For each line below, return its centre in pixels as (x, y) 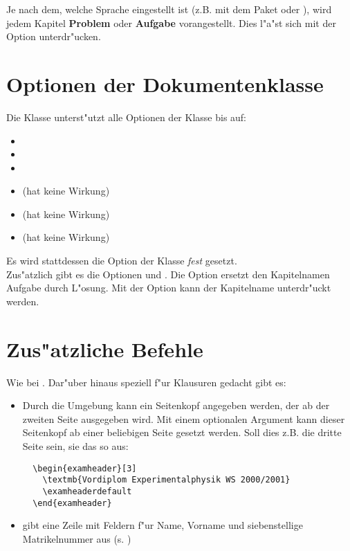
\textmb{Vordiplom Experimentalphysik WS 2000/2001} (166, 480)
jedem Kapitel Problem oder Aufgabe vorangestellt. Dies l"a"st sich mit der (171, 22)
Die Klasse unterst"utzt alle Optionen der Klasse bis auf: (127, 117)
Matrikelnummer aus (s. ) (77, 538)
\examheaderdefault (87, 491)
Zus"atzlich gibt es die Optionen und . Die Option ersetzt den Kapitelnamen (168, 274)
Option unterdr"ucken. (54, 36)
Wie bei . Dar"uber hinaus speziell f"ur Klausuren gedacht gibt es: (146, 382)
